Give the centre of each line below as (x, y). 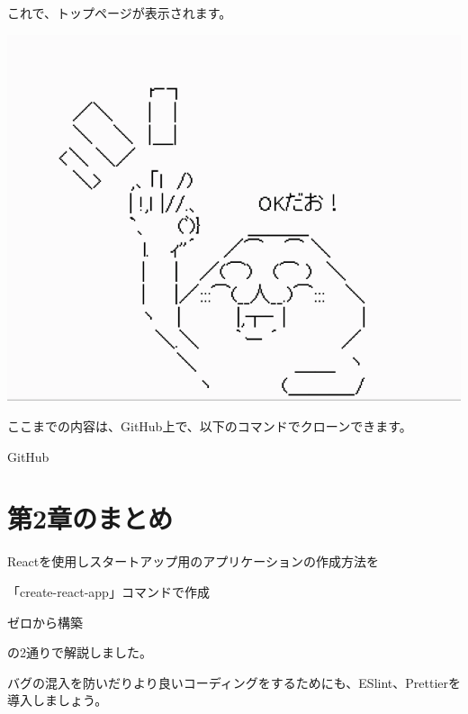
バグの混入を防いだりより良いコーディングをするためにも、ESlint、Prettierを (234, 682)
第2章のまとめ (90, 518)
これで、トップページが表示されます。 (120, 13)
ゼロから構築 (45, 622)
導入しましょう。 (58, 700)
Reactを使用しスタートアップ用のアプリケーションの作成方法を (193, 561)
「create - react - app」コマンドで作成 (108, 591)
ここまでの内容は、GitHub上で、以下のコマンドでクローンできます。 (210, 426)
